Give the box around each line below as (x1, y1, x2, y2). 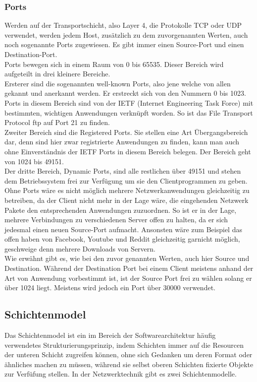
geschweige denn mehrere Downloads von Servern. (4, 243, 155, 254)
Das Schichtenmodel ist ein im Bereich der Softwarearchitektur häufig (4, 330, 216, 340)
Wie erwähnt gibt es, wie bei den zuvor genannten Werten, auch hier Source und (4, 253, 250, 263)
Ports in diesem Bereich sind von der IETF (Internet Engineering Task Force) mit (4, 97, 254, 108)
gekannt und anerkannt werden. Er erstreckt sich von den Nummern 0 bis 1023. (4, 88, 246, 98)
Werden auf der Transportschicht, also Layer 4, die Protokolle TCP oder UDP (4, 20, 242, 30)
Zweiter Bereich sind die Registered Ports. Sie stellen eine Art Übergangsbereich (4, 127, 248, 137)
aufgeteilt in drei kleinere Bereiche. (4, 68, 110, 79)
